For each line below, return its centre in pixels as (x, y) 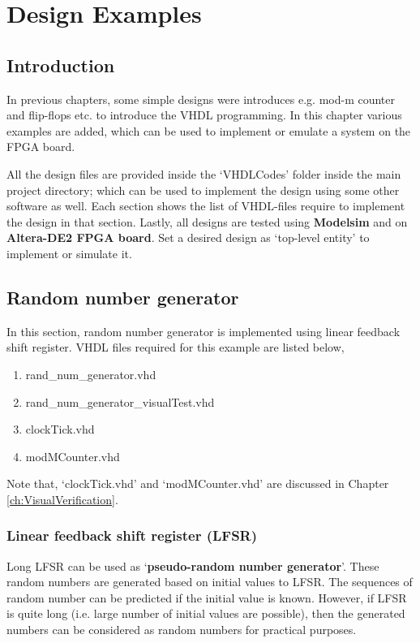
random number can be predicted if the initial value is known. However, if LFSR (207, 597)
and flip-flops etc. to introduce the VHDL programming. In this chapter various (204, 115)
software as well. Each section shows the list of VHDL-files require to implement (206, 206)
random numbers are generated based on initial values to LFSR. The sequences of (210, 582)
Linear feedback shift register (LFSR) (132, 535)
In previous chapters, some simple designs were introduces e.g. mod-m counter (201, 99)
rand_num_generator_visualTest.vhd (120, 401)
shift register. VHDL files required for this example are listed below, (176, 347)
